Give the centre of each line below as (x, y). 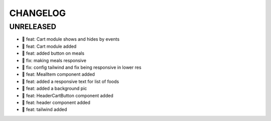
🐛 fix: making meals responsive (54, 60)
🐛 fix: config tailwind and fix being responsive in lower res (82, 67)
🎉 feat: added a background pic (54, 88)
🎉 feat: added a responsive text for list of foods (71, 81)
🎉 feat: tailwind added (44, 109)
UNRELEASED (33, 27)
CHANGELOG (38, 13)
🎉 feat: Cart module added (49, 46)
